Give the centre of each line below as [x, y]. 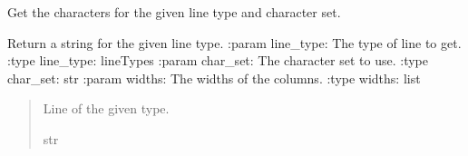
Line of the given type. [106, 108]
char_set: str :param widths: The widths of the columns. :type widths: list [214, 78]
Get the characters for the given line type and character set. [174, 12]
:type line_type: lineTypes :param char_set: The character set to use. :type [218, 60]
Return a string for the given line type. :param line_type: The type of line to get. [234, 42]
